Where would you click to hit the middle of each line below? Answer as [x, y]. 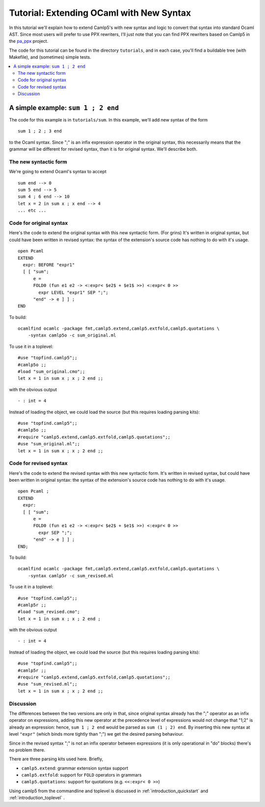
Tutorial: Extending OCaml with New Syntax [100, 13]
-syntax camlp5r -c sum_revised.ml [71, 575]
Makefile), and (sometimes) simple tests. [50, 57]
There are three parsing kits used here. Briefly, [56, 759]
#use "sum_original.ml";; [49, 444]
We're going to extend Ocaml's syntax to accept [58, 172]
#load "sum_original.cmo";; [52, 372]
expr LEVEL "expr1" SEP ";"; [74, 292]
